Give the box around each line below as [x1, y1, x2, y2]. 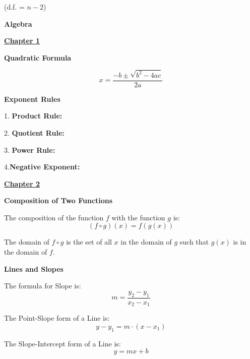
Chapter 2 [4, 178, 40, 189]
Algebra [4, 18, 32, 29]
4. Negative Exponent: [4, 161, 80, 172]
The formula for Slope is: [4, 280, 81, 291]
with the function [111, 212, 165, 222]
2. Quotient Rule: [4, 127, 65, 138]
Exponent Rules [4, 93, 60, 104]
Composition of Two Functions [4, 195, 113, 206]
